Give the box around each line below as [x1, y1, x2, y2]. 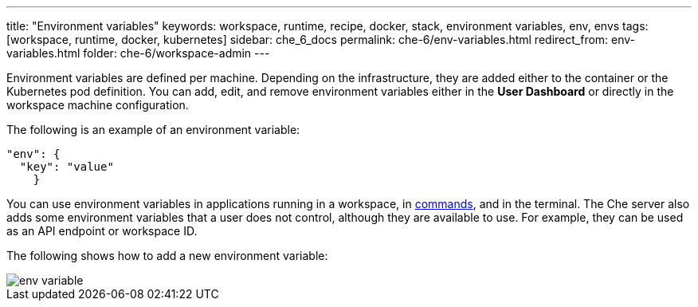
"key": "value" [19, 160, 114, 173]
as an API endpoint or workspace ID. [6, 224, 198, 238]
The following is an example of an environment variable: [6, 123, 300, 136]
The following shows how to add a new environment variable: [6, 249, 328, 262]
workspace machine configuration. [6, 98, 189, 112]
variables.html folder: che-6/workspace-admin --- [6, 46, 270, 60]
